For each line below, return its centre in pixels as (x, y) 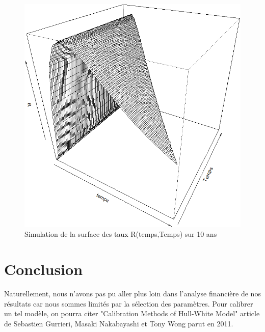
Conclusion (44, 269)
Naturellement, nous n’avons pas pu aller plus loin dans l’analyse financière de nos (132, 294)
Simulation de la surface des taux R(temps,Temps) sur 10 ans (121, 234)
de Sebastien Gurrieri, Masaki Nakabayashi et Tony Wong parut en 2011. (119, 323)
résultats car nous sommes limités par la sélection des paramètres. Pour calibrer (129, 303)
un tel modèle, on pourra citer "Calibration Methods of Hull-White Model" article (132, 313)
